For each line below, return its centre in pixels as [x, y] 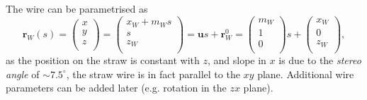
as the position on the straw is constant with [103, 60]
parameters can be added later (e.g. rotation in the [116, 88]
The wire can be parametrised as [77, 8]
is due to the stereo [320, 60]
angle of [23, 74]
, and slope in [237, 60]
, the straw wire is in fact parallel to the [153, 74]
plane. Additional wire [306, 74]
